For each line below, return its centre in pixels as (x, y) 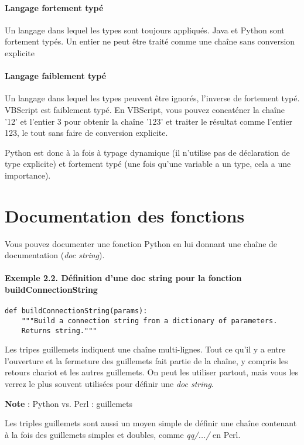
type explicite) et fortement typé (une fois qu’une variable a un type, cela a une (148, 164)
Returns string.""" (59, 331)
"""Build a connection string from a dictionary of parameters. (149, 321)
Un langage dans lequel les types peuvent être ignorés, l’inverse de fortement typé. (152, 98)
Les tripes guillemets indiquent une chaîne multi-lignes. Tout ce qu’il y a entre (145, 349)
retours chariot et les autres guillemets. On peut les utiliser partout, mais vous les (152, 372)
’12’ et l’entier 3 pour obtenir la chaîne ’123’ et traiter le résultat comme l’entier (149, 121)
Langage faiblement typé (56, 76)
